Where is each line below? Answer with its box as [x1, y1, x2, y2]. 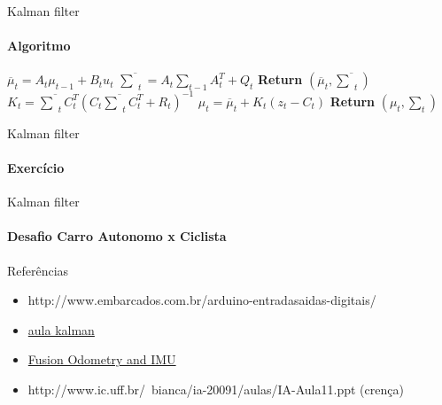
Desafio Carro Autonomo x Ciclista [7, 227, 227, 245]
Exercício [7, 159, 65, 177]
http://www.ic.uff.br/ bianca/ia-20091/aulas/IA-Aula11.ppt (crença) [27, 380, 404, 399]
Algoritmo [7, 36, 71, 55]
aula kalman [27, 320, 95, 339]
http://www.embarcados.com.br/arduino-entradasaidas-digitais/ [27, 291, 376, 309]
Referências [7, 261, 69, 279]
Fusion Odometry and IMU [27, 350, 176, 369]
